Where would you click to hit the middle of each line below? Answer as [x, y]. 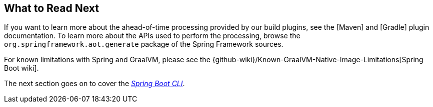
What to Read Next [51, 8]
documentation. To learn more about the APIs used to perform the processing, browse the [152, 36]
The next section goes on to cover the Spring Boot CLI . [94, 84]
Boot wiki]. [21, 68]
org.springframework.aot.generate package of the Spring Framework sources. [144, 44]
